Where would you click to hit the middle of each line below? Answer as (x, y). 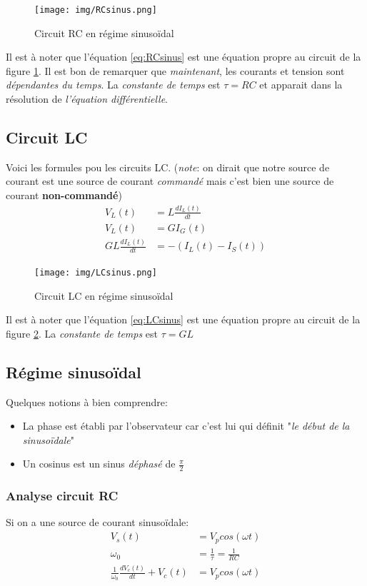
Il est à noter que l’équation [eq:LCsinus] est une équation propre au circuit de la (183, 319)
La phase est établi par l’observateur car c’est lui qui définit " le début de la (186, 426)
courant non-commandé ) (64, 195)
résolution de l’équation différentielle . (87, 99)
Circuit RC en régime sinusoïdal (104, 32)
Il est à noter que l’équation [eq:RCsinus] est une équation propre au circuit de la (183, 57)
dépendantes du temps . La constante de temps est (113, 85)
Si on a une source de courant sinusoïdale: (97, 522)
